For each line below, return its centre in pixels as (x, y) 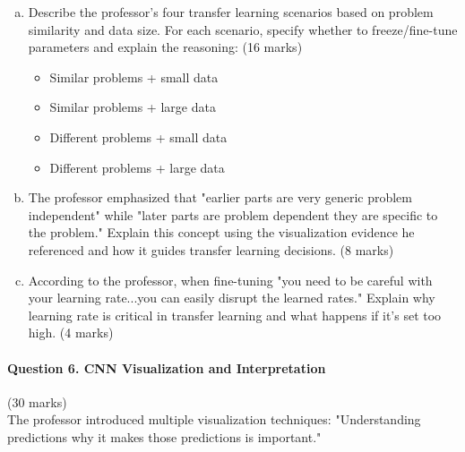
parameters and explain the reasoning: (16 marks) (165, 47)
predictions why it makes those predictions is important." (164, 436)
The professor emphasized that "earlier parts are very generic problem (220, 197)
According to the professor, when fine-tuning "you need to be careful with (230, 280)
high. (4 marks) (71, 333)
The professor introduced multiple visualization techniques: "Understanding (214, 419)
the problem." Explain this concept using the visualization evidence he (221, 232)
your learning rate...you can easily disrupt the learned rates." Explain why (232, 298)
